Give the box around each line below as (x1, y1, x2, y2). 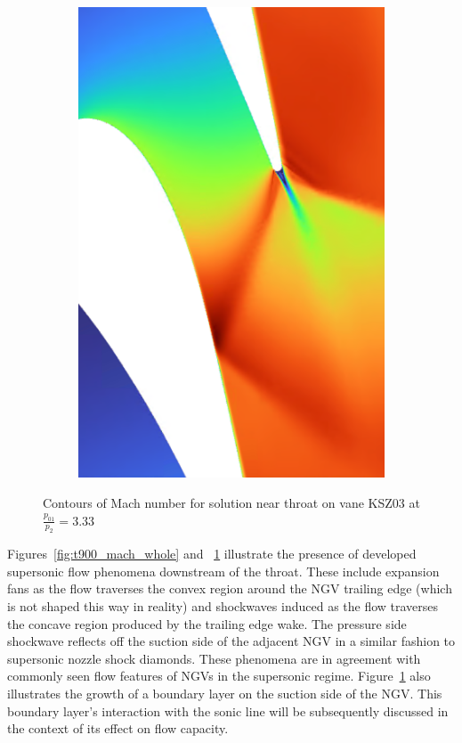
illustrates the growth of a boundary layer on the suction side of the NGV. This (7, 684, 442, 703)
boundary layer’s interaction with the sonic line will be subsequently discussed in (7, 701, 449, 720)
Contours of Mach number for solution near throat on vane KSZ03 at (43, 493, 420, 511)
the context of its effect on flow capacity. (7, 719, 229, 738)
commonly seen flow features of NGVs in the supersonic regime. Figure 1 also (7, 666, 431, 685)
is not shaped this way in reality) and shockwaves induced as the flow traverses (7, 597, 439, 616)
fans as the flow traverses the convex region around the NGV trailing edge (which (7, 579, 452, 598)
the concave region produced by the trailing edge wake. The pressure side (7, 614, 407, 633)
